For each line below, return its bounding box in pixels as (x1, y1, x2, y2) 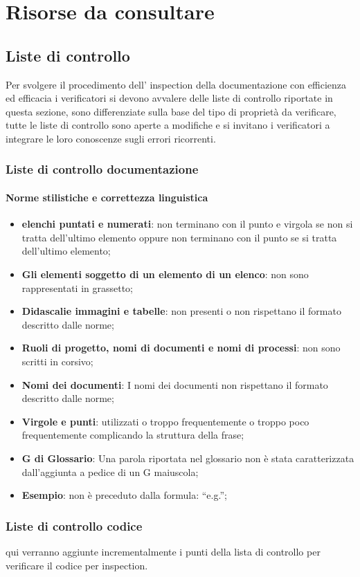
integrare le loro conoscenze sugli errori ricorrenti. (6, 131, 216, 145)
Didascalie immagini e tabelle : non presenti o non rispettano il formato (21, 304, 341, 318)
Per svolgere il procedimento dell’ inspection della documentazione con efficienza (6, 77, 346, 91)
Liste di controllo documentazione (6, 161, 199, 178)
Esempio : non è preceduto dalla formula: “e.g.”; (21, 488, 227, 502)
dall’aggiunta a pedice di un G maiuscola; (21, 464, 199, 479)
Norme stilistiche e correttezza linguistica (6, 190, 208, 204)
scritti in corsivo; (21, 354, 93, 368)
